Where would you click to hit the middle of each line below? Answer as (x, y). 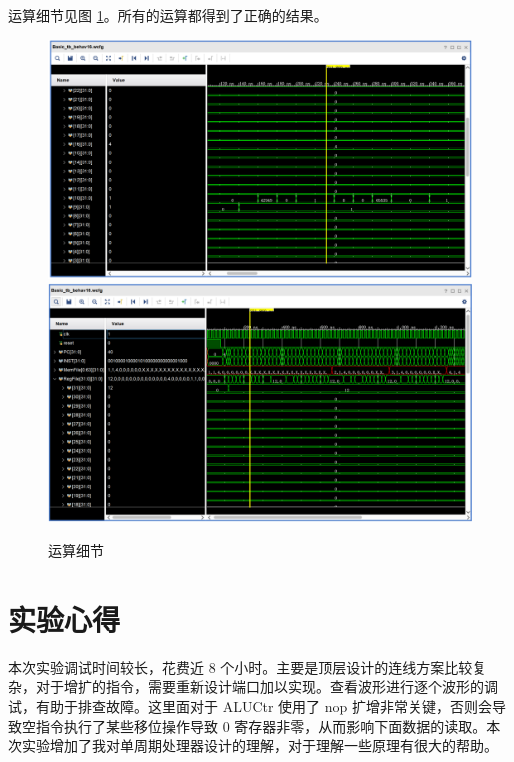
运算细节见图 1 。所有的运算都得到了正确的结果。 (168, 15)
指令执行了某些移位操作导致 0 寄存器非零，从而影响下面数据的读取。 (261, 725)
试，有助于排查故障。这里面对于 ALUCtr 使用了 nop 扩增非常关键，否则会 (250, 705)
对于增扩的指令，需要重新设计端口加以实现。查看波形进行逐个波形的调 (266, 686)
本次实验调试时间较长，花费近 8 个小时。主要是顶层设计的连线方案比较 (240, 666)
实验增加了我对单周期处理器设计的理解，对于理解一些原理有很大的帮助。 (259, 745)
